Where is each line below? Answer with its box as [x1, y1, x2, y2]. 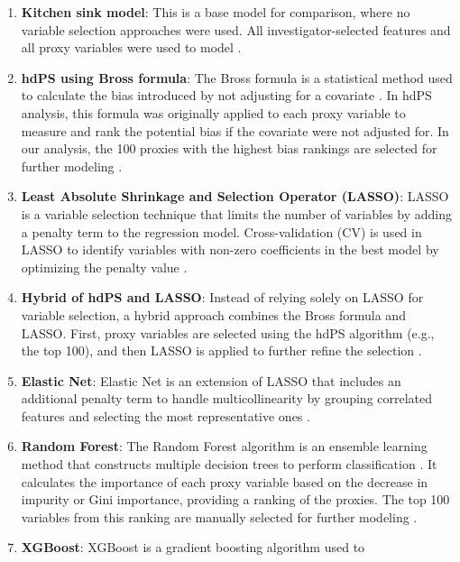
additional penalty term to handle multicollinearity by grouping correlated [21, 389, 433, 408]
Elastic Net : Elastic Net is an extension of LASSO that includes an [21, 371, 401, 390]
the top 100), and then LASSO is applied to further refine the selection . [21, 341, 422, 360]
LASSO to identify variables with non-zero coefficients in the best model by [21, 240, 439, 259]
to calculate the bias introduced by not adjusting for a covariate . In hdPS [21, 86, 432, 105]
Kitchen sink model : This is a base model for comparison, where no [21, 3, 410, 21]
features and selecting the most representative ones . [21, 406, 310, 425]
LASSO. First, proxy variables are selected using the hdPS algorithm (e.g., [21, 323, 435, 342]
